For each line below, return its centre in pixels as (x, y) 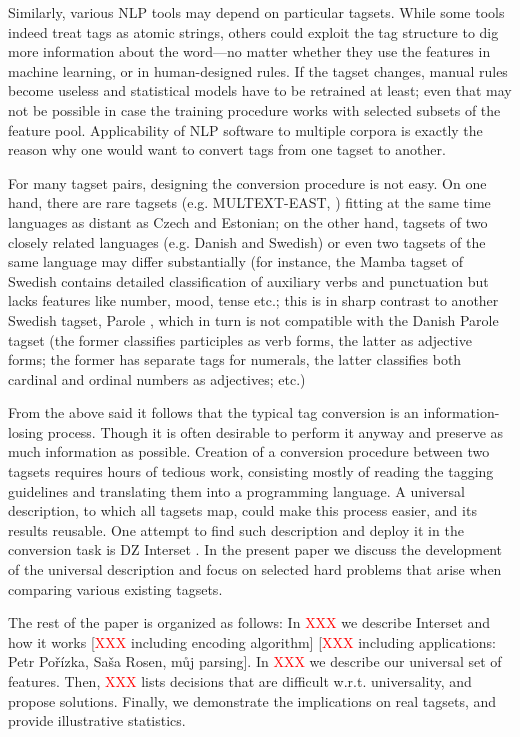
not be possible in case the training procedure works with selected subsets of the (254, 109)
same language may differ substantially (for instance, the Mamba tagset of (236, 261)
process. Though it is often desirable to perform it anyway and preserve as (275, 431)
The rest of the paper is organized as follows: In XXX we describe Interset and (249, 622)
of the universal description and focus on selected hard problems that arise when (255, 569)
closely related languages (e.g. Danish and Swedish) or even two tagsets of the (247, 241)
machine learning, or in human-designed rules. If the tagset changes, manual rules (258, 70)
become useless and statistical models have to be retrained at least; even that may (260, 90)
